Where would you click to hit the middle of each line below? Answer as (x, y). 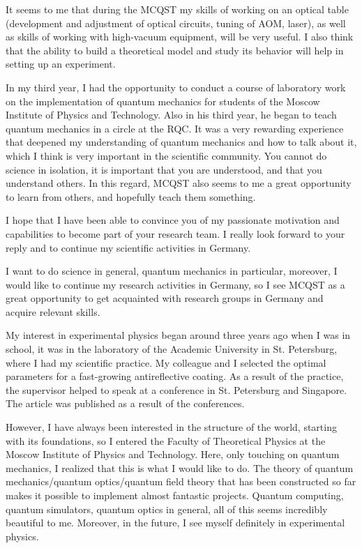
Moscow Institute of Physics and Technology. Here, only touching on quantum (173, 454)
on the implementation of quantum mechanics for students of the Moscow (163, 101)
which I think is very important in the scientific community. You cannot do (166, 155)
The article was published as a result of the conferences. (125, 403)
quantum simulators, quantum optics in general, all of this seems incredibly (167, 509)
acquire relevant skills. (53, 311)
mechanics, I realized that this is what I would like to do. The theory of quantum (180, 467)
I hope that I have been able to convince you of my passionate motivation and (173, 220)
